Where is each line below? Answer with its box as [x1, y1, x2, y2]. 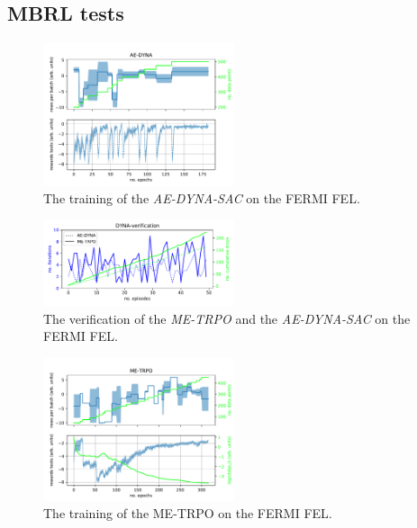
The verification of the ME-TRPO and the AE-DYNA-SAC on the [43, 309, 411, 327]
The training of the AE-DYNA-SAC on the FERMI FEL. [43, 188, 360, 207]
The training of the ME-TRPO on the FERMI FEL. [43, 504, 332, 523]
